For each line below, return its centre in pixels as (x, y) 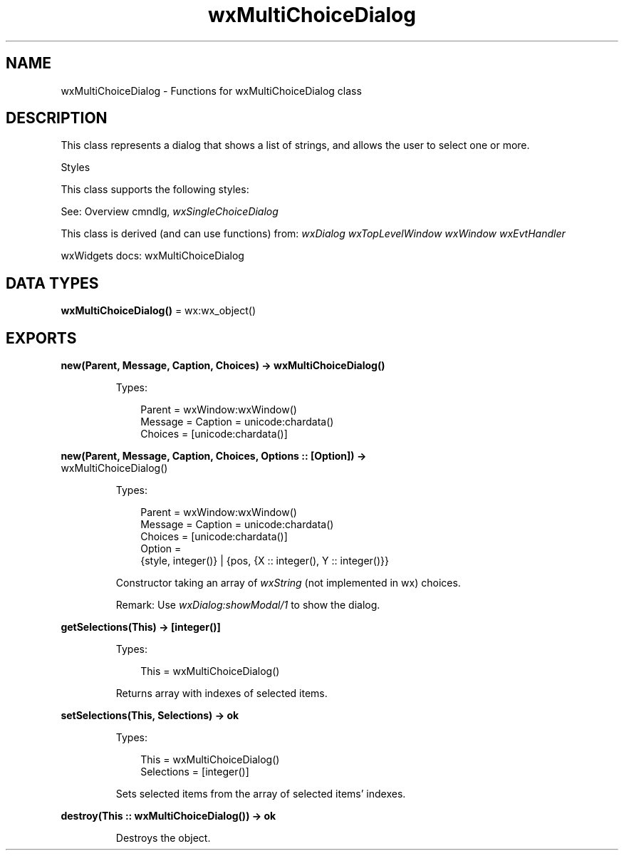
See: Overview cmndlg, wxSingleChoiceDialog (170, 212)
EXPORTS (41, 338)
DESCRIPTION (57, 118)
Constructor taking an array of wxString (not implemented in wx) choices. (288, 583)
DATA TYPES (52, 283)
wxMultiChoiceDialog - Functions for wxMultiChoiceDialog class (211, 91)
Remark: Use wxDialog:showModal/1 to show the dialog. (248, 605)
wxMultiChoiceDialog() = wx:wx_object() (158, 311)
